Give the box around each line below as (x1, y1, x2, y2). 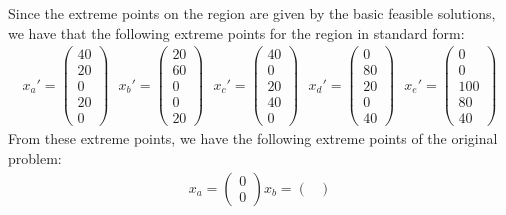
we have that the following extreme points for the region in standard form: (8, 22, 465, 43)
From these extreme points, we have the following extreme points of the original (8, 128, 498, 149)
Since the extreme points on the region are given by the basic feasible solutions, (8, 3, 496, 23)
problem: (8, 148, 62, 169)
